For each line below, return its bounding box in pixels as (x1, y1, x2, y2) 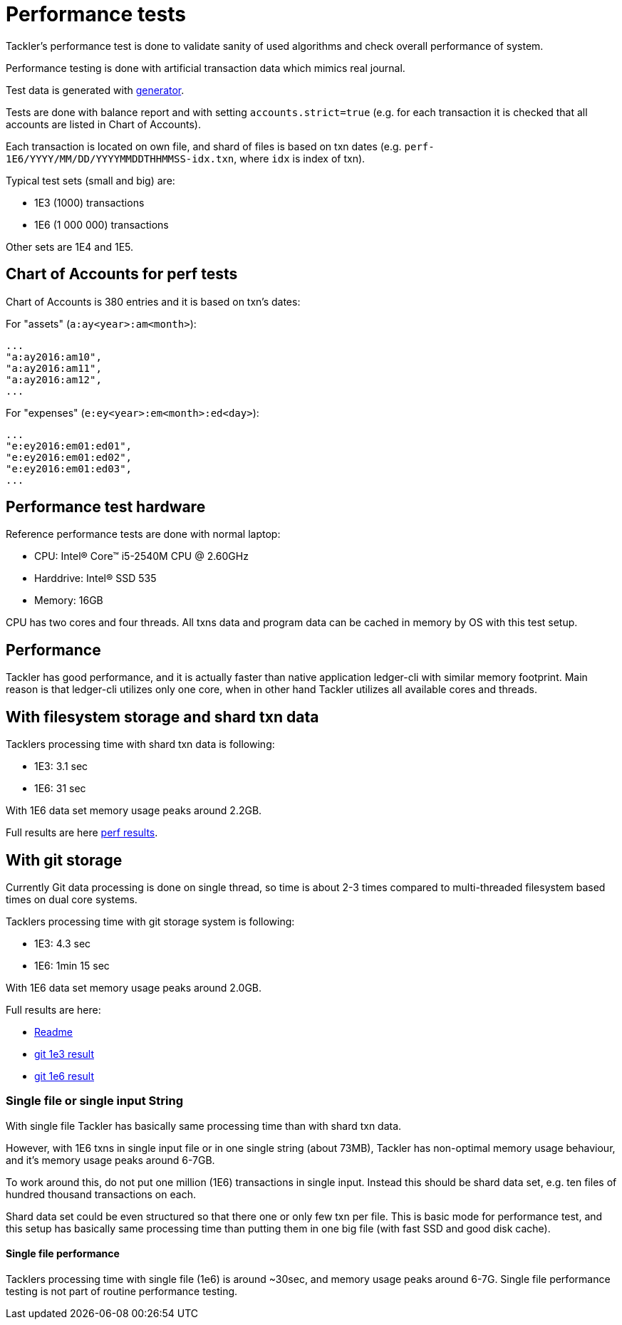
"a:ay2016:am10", (6, 350, 102, 363)
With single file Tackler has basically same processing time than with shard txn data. (6, 1119, 402, 1132)
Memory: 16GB (34, 594, 103, 607)
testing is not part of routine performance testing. (6, 1284, 238, 1297)
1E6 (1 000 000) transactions (34, 218, 169, 231)
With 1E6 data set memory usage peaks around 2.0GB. (6, 981, 262, 994)
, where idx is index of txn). (234, 152, 366, 165)
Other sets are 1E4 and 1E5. (6, 240, 134, 253)
